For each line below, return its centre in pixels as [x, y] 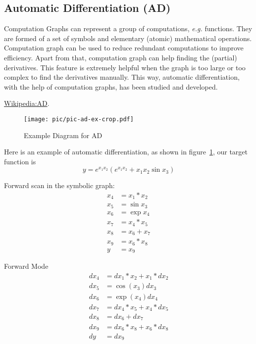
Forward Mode [26, 266]
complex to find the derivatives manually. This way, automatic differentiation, [122, 77]
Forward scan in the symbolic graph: [59, 185]
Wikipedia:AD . [27, 103]
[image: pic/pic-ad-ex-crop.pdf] [79, 119]
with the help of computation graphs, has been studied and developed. [111, 86]
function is [20, 161]
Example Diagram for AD [63, 135]
